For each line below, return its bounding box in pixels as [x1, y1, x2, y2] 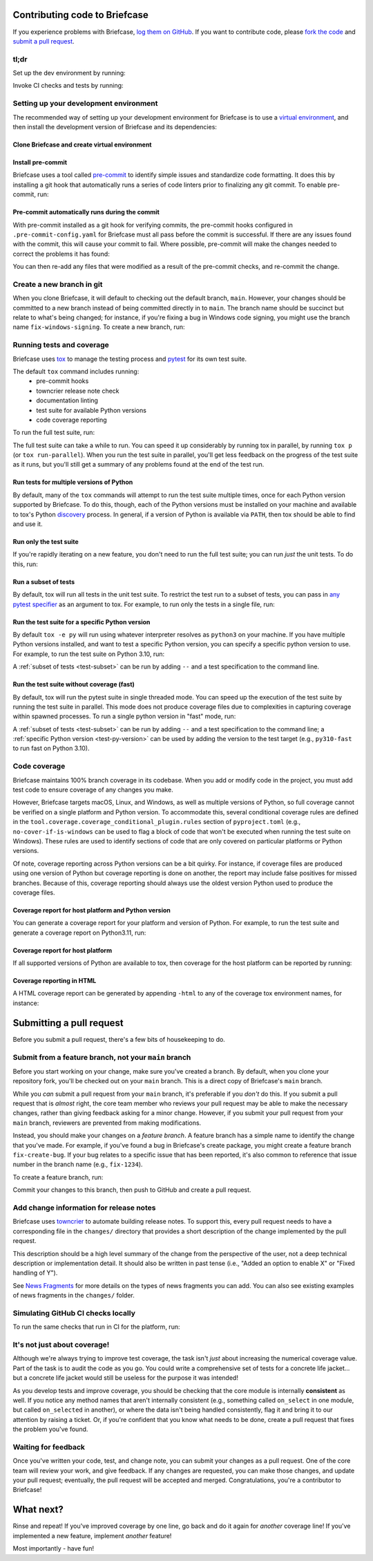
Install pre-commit [12, 158, 68, 166]
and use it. [12, 520, 43, 528]
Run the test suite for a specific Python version [12, 617, 151, 626]
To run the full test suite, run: [12, 429, 95, 437]
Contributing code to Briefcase [12, 9, 149, 21]
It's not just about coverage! [12, 1340, 110, 1349]
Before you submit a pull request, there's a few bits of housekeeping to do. [12, 1035, 226, 1043]
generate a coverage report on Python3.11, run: [12, 928, 146, 937]
